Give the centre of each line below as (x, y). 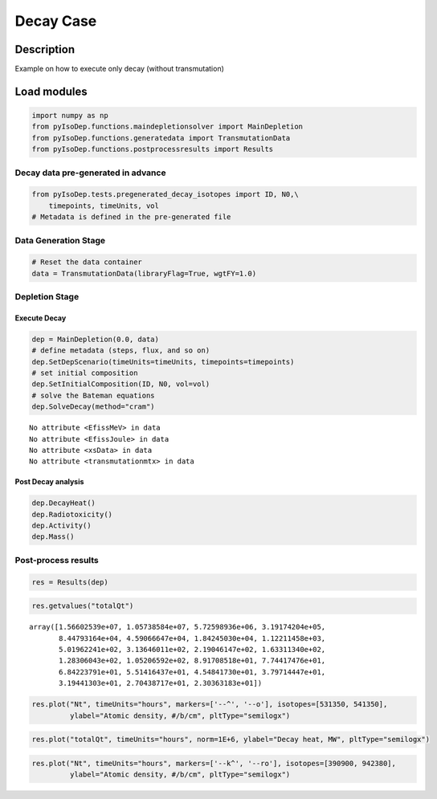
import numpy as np (70, 116)
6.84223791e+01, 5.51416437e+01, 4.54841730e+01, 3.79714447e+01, (192, 672)
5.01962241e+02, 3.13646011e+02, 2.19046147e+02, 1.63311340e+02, (192, 649)
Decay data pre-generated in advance (90, 173)
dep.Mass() (53, 537)
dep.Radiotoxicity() (72, 514)
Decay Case (56, 21)
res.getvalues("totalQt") (83, 606)
